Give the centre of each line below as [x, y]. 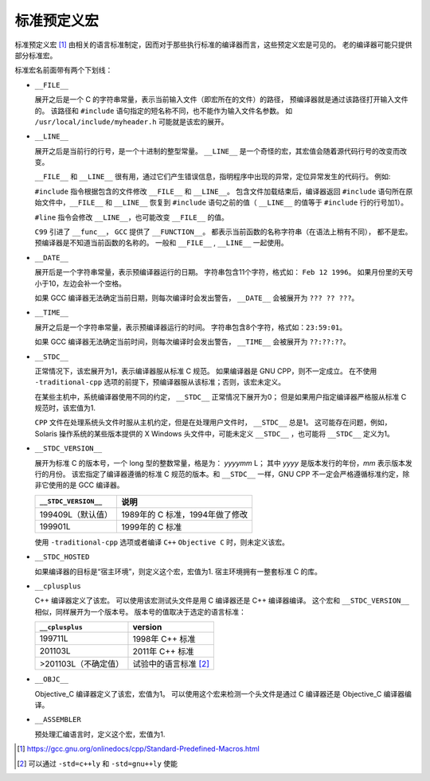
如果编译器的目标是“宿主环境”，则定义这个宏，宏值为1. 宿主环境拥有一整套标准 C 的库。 [178, 571]
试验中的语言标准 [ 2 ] [171, 664]
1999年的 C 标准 [151, 527]
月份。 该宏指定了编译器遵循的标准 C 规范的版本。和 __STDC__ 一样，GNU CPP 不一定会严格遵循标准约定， [225, 474]
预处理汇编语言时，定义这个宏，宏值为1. [100, 734]
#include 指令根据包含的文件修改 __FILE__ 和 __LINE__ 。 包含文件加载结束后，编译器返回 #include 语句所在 [220, 191]
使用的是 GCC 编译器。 [86, 485]
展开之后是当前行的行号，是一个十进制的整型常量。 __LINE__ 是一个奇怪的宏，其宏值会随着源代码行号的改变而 [217, 150]
